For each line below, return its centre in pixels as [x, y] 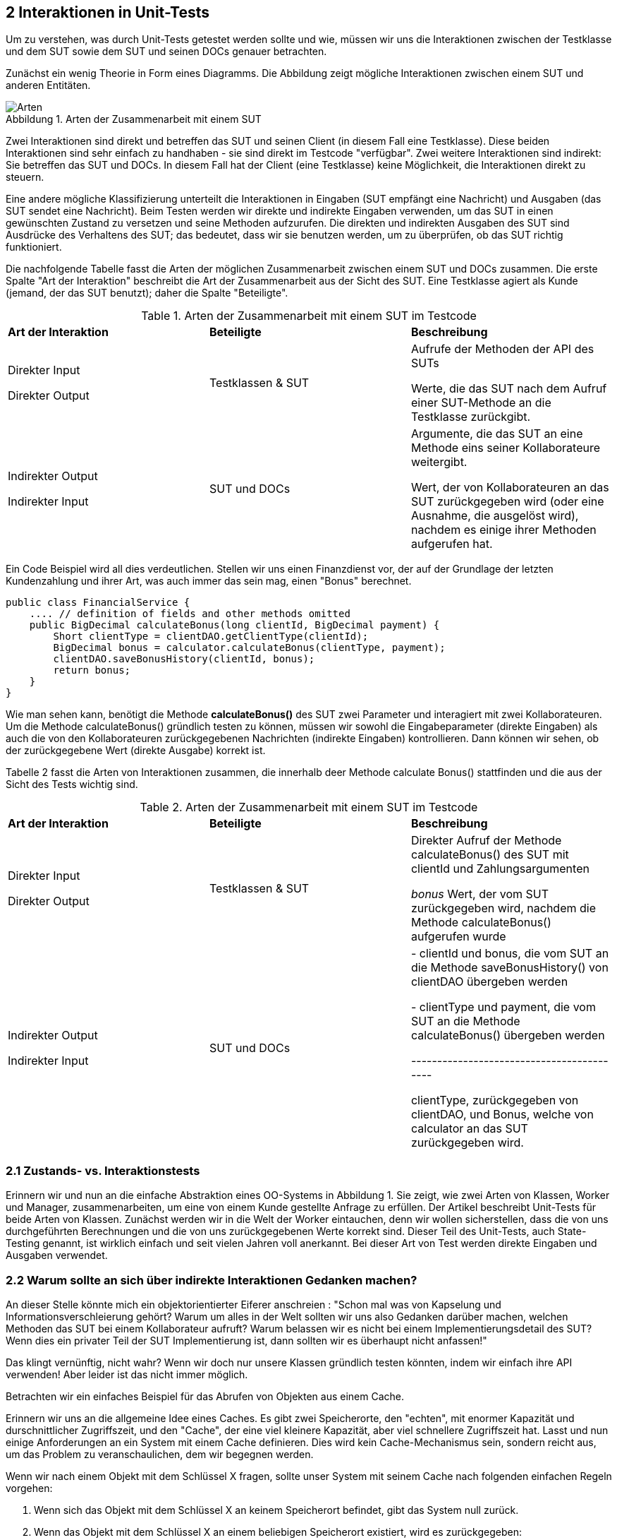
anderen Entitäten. [48, 85]
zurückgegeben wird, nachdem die [503, 908]
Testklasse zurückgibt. [471, 417]
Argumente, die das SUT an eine [497, 434]
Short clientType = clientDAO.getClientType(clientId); [211, 637]
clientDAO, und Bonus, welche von [502, 1115]
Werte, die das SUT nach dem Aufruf [509, 389]
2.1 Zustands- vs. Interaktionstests [103, 1170]
